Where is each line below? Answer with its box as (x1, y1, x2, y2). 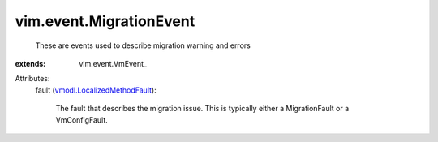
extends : (15, 58, 46, 68)
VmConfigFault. (55, 114, 109, 125)
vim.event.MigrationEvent (15, 12, 195, 30)
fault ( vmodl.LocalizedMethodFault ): (35, 85, 157, 95)
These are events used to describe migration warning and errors (35, 41, 251, 50)
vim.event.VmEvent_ (79, 58, 148, 68)
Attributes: (15, 74, 50, 84)
